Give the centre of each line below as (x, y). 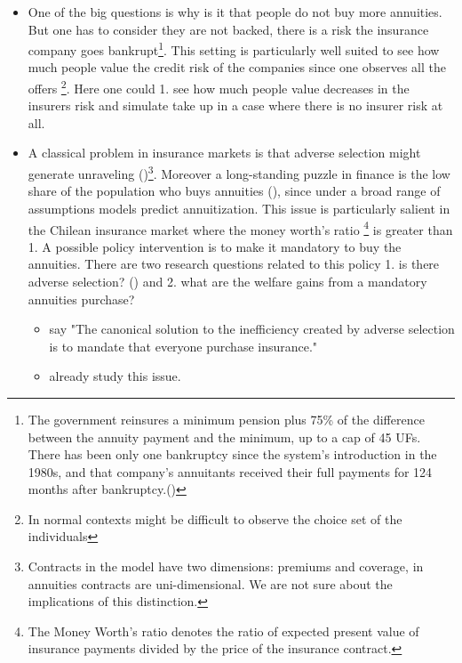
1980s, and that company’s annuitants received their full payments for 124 (230, 471)
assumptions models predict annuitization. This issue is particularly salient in (239, 208)
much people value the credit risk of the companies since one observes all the (237, 67)
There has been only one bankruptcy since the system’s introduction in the (232, 454)
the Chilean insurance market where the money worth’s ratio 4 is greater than (240, 228)
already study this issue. (115, 376)
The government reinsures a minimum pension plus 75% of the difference (226, 419)
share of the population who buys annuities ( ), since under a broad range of (234, 191)
